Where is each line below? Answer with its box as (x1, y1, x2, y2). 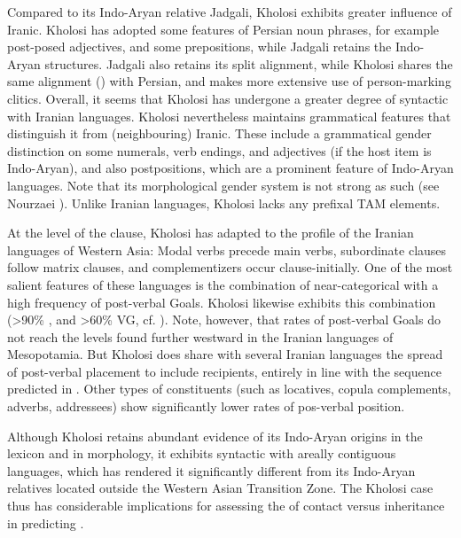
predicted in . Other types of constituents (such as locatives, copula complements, (7, 379, 451, 398)
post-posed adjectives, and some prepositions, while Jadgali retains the (7, 37, 392, 56)
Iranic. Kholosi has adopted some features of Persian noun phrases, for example (7, 19, 440, 38)
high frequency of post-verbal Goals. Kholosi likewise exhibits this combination (7, 292, 436, 311)
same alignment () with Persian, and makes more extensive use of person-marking (7, 72, 451, 90)
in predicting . (7, 513, 84, 532)
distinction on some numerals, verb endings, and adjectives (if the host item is (7, 141, 432, 160)
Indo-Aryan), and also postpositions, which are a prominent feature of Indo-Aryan (7, 159, 454, 177)
